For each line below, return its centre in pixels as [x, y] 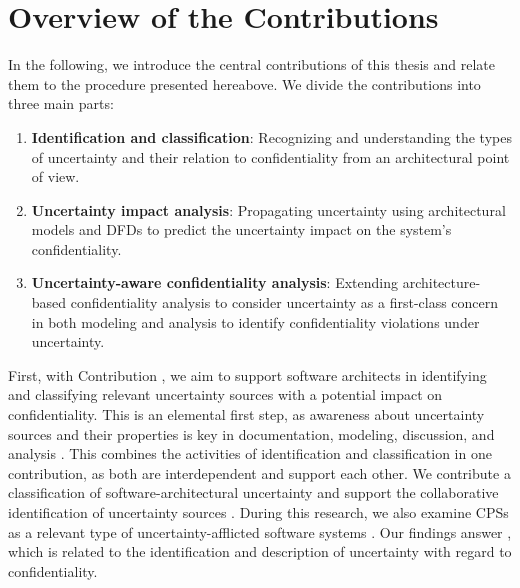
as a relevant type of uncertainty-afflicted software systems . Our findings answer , [260, 531]
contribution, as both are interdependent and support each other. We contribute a [259, 472]
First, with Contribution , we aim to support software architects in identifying [247, 374]
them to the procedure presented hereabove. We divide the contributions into [244, 83]
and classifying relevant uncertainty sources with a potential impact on [225, 394]
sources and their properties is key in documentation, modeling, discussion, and [251, 433]
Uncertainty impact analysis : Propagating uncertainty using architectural [268, 209]
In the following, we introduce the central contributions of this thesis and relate [251, 64]
